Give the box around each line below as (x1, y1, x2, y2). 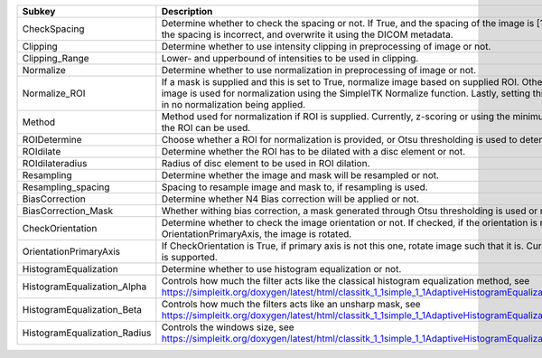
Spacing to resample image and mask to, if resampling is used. (161, 181, 428, 193)
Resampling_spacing (22, 181, 110, 193)
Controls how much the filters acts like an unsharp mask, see (161, 298, 421, 310)
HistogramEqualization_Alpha (22, 280, 147, 293)
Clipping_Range (22, 52, 89, 64)
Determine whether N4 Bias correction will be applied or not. (161, 193, 420, 205)
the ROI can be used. (161, 122, 251, 134)
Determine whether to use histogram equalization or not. (161, 263, 402, 275)
